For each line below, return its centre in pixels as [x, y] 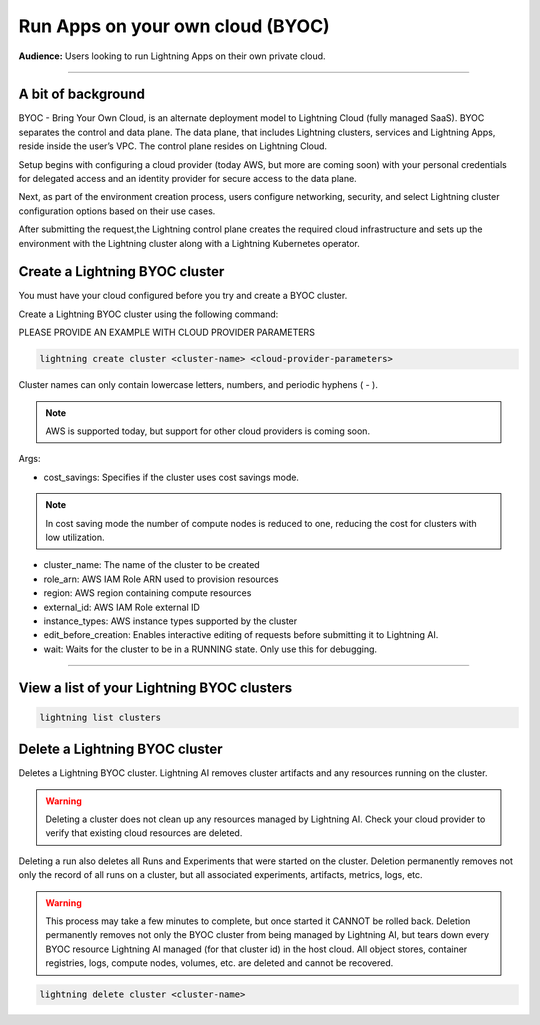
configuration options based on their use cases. [117, 211]
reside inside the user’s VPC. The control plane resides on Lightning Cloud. [173, 146]
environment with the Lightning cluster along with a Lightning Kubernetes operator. [189, 243]
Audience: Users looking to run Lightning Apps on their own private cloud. [172, 56]
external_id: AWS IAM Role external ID [121, 607]
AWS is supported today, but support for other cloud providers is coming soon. [207, 431]
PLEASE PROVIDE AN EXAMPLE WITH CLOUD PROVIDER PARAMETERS [166, 332]
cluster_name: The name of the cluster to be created [151, 565]
